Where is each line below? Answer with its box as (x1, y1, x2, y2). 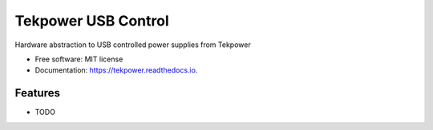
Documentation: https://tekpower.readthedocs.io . (34, 65, 198, 75)
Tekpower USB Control (14, 12, 170, 30)
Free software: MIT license (34, 54, 123, 64)
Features (14, 86, 60, 100)
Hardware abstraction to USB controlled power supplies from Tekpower (14, 40, 252, 49)
